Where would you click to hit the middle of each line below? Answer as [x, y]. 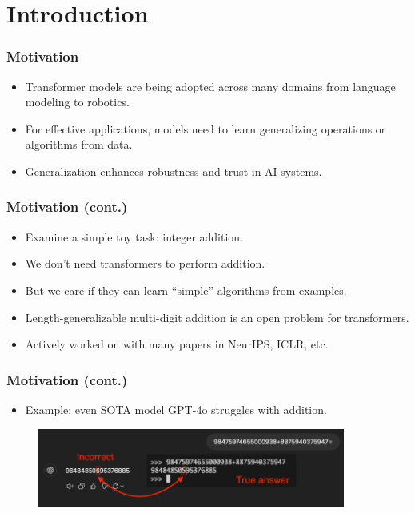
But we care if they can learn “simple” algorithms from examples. [186, 290]
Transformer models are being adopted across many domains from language [210, 86]
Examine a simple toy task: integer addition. [134, 236]
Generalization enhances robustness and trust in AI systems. [174, 171]
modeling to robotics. [77, 102]
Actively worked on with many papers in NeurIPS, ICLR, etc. [177, 344]
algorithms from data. [79, 144]
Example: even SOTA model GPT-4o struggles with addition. [176, 409]
